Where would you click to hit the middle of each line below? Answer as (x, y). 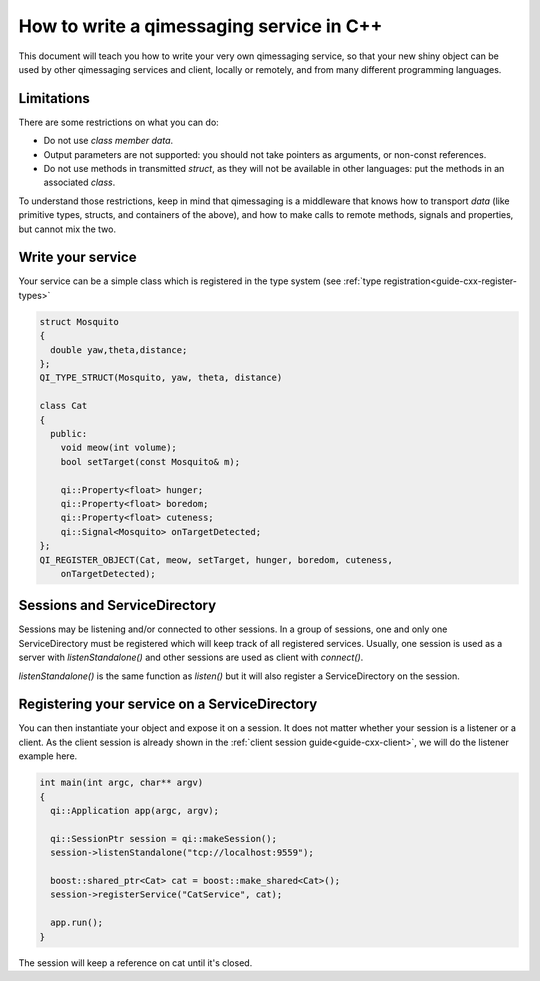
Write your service (77, 257)
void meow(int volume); (118, 448)
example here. (48, 756)
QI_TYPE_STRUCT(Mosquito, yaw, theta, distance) (161, 378)
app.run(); (77, 923)
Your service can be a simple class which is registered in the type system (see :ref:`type (200, 281)
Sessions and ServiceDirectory (117, 605)
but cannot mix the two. (67, 229)
